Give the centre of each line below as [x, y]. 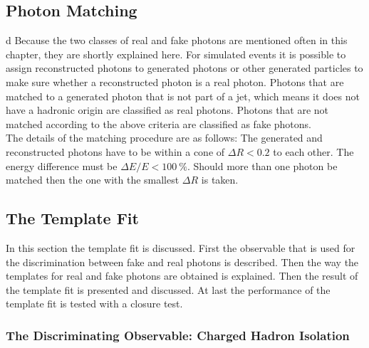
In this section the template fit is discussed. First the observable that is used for [181, 247]
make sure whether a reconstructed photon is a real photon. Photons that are [175, 81]
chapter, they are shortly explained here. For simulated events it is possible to [176, 54]
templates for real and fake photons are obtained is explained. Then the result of [182, 276]
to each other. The [313, 151]
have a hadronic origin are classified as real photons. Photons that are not [167, 110]
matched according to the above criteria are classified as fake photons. [158, 123]
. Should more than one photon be [262, 165]
